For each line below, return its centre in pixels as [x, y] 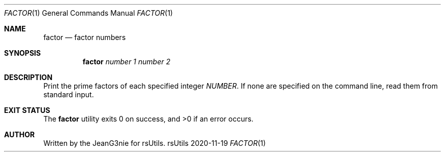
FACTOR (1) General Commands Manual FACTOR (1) [89, 13]
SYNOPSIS [23, 53]
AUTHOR [20, 134]
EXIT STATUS [27, 110]
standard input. [69, 94]
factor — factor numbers [85, 37]
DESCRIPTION [28, 77]
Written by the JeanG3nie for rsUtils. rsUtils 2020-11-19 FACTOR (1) [155, 143]
